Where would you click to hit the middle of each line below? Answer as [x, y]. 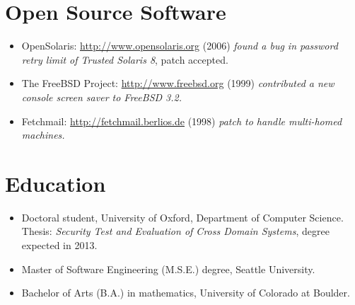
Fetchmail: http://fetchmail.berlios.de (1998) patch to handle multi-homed [182, 121]
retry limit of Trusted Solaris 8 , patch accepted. [125, 59]
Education [56, 183]
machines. [43, 135]
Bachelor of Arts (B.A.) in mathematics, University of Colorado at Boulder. [186, 293]
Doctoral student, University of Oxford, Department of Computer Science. [182, 217]
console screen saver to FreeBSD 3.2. [101, 97]
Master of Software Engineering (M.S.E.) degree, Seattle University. [168, 269]
